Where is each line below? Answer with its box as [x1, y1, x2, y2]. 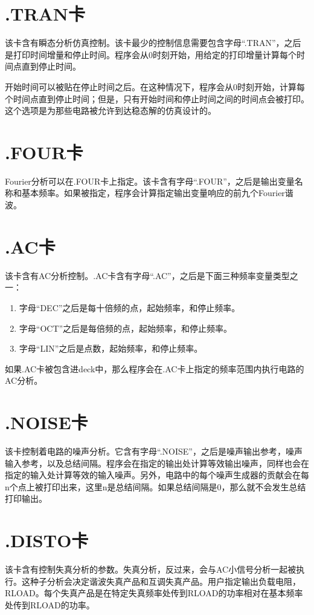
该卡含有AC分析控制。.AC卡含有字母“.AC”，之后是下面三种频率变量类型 [5, 269, 290, 281]
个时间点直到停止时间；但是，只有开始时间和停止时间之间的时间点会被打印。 [5, 92, 309, 105]
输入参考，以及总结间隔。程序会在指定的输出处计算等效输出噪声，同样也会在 [5, 456, 309, 469]
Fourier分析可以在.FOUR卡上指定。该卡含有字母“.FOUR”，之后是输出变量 [5, 174, 295, 187]
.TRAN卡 [5, 1, 86, 26]
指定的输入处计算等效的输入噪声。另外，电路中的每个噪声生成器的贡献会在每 [5, 469, 309, 481]
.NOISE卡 [5, 410, 88, 435]
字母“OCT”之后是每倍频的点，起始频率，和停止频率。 [19, 321, 232, 334]
